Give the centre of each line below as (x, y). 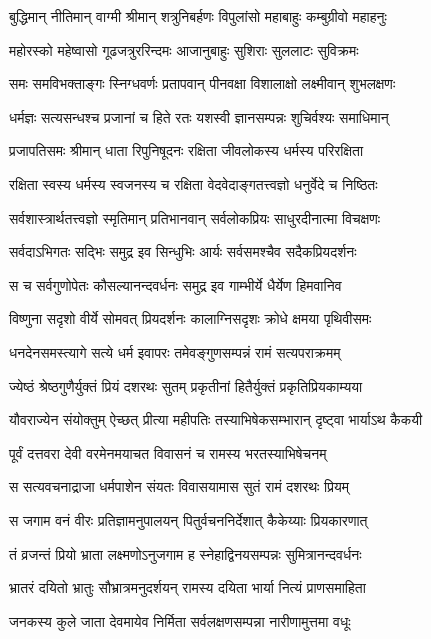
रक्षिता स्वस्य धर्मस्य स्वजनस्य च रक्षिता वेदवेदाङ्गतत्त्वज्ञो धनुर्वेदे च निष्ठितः (193, 183)
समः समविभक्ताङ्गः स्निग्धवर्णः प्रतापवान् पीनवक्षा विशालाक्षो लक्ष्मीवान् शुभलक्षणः (202, 83)
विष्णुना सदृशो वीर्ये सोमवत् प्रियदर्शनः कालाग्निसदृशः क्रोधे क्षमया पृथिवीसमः (190, 318)
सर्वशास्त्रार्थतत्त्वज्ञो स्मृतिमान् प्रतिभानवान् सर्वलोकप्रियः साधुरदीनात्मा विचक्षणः (195, 217)
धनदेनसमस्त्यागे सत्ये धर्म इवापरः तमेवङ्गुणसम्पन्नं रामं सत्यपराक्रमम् (175, 351)
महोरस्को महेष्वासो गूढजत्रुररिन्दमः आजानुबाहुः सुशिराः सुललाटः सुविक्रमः (184, 49)
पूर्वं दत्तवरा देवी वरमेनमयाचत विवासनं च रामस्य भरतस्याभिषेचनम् (168, 452)
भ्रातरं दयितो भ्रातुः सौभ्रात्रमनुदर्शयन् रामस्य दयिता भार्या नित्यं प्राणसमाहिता (187, 587)
